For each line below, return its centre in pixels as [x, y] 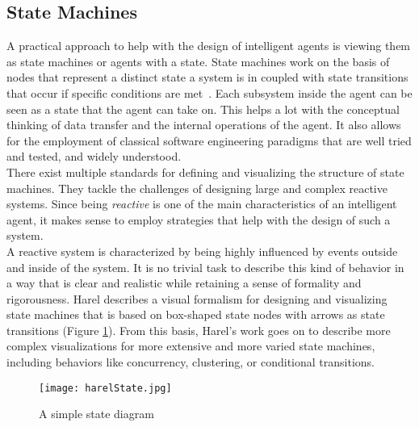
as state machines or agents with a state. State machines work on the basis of [198, 61]
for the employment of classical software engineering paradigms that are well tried [209, 140]
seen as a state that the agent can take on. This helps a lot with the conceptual [203, 109]
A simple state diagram [96, 414]
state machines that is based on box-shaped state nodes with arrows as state [196, 314]
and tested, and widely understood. [94, 156]
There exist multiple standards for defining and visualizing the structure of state [205, 172]
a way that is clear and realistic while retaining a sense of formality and [184, 283]
